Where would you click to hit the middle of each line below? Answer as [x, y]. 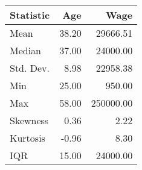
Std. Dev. [30, 68]
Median [26, 50]
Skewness [29, 120]
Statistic [30, 15]
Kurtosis [27, 138]
